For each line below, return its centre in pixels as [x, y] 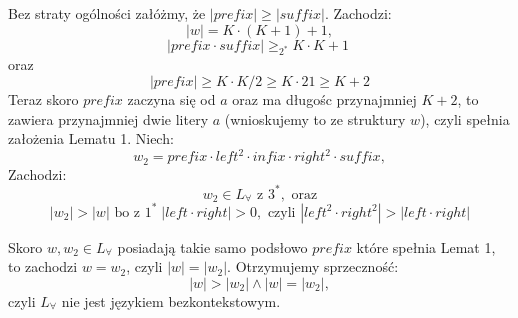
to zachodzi [43, 266]
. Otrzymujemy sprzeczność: [313, 266]
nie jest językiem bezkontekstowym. [171, 300]
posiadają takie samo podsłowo [212, 246]
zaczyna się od [171, 98]
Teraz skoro [43, 98]
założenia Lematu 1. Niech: [91, 138]
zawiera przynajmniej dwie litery [108, 118]
